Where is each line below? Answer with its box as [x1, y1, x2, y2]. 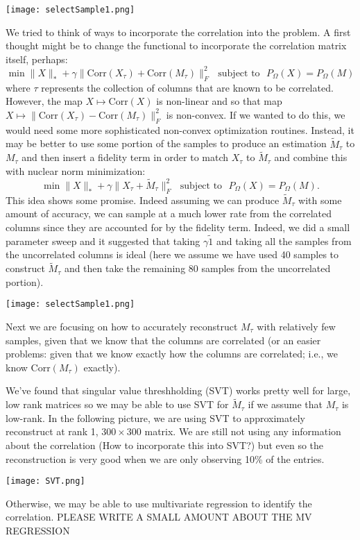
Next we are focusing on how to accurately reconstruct [6, 319, 238, 334]
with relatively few [257, 319, 336, 334]
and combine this [274, 150, 348, 164]
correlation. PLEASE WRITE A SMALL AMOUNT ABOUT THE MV [6, 509, 312, 524]
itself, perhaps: [6, 51, 68, 66]
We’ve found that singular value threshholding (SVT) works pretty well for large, [6, 383, 351, 398]
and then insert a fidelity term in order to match [22, 150, 229, 164]
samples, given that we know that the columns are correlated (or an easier [6, 332, 321, 347]
